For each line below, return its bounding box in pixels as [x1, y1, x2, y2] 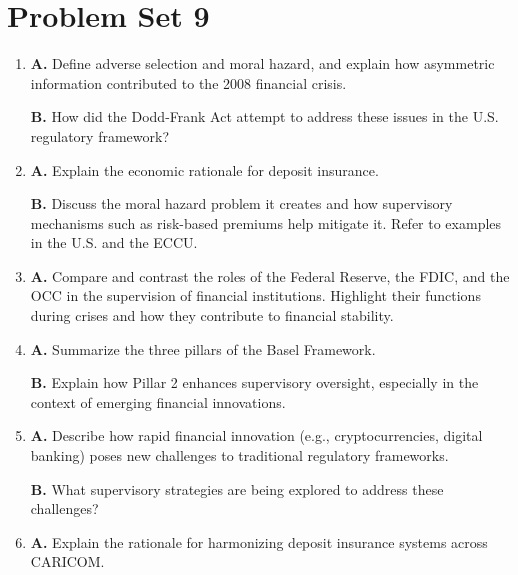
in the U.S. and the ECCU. [30, 232, 198, 253]
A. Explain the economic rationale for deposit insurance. [30, 159, 379, 180]
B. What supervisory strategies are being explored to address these [30, 478, 444, 499]
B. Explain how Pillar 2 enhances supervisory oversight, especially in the [30, 372, 479, 393]
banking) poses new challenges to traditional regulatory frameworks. [30, 445, 449, 466]
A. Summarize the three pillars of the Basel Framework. [30, 338, 376, 359]
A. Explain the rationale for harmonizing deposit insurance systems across [30, 531, 488, 552]
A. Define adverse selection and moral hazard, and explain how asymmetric [30, 53, 495, 74]
